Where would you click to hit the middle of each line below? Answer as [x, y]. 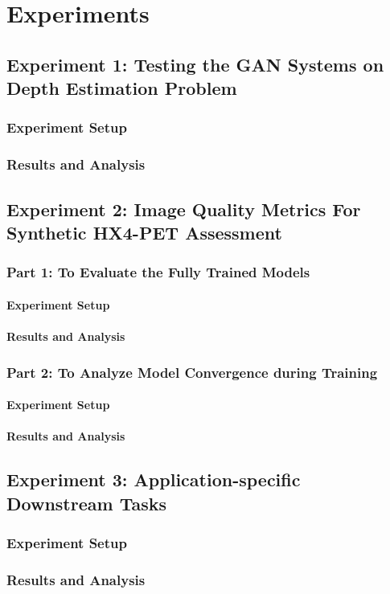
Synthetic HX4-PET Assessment [144, 233]
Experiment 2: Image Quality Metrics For [184, 209]
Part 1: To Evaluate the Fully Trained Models [158, 272]
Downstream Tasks [86, 503]
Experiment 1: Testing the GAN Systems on [195, 64]
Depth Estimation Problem [122, 88]
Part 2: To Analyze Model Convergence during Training [192, 372]
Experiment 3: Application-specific [154, 479]
